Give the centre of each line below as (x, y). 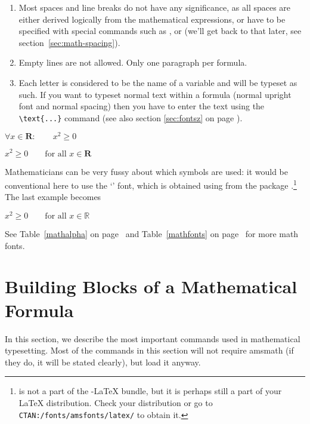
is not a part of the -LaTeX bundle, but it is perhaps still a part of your (150, 391)
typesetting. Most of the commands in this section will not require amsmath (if (149, 350)
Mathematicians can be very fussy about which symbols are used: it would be (146, 171)
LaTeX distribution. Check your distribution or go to (116, 402)
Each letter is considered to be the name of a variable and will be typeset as (158, 82)
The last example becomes (53, 197)
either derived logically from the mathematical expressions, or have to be (152, 19)
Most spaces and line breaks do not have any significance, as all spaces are (155, 7)
